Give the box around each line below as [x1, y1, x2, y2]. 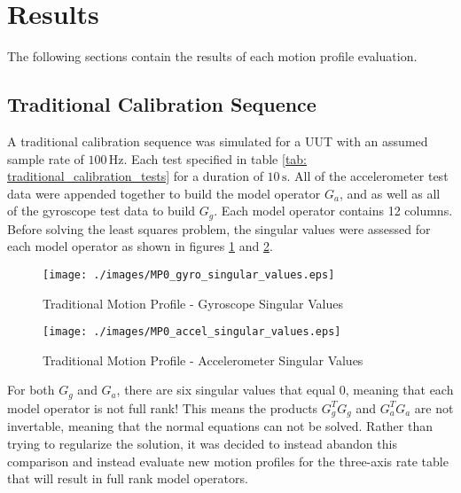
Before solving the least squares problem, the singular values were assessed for [7, 219, 431, 238]
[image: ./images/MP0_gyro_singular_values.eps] [43, 268, 335, 281]
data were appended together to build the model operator [7, 184, 321, 202]
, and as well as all [339, 184, 441, 202]
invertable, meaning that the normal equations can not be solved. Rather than [7, 417, 433, 435]
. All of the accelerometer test [286, 167, 449, 185]
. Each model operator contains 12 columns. [214, 201, 453, 220]
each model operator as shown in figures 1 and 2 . [7, 237, 273, 255]
